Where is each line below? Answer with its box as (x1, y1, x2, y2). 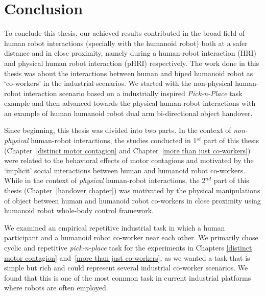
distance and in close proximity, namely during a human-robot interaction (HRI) (4, 48, 257, 58)
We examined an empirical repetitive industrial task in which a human (4, 222, 225, 233)
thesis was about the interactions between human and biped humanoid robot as (4, 67, 253, 78)
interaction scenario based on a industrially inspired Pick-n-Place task (23, 87, 243, 98)
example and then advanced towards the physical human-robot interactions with (4, 98, 256, 108)
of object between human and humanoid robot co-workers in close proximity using (4, 195, 261, 206)
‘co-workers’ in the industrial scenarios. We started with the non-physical (4, 78, 233, 88)
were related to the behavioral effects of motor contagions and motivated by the (4, 155, 254, 166)
